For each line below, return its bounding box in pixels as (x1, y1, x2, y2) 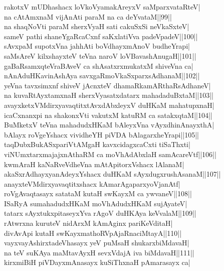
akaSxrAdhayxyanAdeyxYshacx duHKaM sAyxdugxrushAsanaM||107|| (4, 169, 221, 179)
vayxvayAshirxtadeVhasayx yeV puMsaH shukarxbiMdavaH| (4, 237, 189, 248)
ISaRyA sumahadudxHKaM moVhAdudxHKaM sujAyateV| (4, 198, 187, 208)
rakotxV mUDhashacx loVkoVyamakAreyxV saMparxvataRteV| (4, 2, 200, 12)
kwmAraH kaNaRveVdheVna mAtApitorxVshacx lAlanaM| (4, 159, 184, 169)
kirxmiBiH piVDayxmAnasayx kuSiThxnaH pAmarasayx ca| (4, 257, 190, 267)
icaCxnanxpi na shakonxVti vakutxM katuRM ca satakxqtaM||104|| (4, 109, 212, 120)
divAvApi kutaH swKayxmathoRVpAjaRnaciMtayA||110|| (4, 227, 182, 238)
